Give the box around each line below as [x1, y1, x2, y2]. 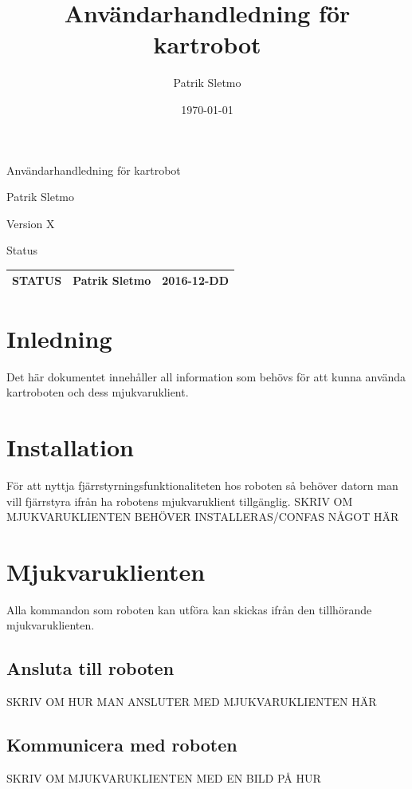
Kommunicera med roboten [6, 732, 237, 757]
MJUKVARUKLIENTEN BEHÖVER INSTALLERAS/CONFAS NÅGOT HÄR [6, 508, 399, 525]
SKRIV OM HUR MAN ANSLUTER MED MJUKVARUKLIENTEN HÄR [6, 693, 377, 710]
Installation [6, 430, 134, 463]
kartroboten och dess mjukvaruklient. [6, 384, 189, 400]
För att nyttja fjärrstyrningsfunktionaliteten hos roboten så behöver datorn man [6, 476, 398, 493]
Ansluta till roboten [6, 656, 175, 681]
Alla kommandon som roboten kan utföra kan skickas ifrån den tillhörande [6, 601, 372, 617]
